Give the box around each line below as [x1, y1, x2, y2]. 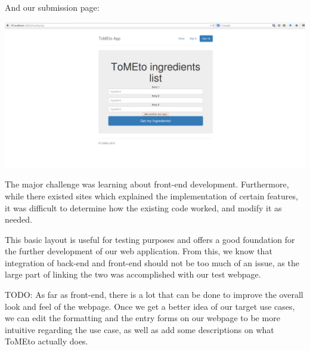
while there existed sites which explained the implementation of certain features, [5, 189, 298, 202]
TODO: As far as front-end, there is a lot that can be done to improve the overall [5, 288, 303, 301]
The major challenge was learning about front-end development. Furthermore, [5, 178, 289, 190]
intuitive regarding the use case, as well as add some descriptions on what [5, 323, 274, 335]
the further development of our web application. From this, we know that [5, 245, 272, 257]
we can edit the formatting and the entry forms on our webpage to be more [5, 312, 280, 324]
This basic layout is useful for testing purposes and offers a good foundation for [5, 233, 295, 245]
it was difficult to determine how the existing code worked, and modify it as [5, 201, 282, 214]
